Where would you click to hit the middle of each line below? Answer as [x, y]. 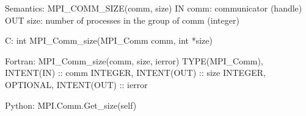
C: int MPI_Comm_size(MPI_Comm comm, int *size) [109, 40]
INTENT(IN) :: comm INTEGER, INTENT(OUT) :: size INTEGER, [135, 73]
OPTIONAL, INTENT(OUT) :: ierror [76, 84]
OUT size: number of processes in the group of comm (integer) [122, 20]
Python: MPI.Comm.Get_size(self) [71, 105]
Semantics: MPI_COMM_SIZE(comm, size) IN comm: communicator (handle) [154, 8]
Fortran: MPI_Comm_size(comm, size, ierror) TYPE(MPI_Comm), [134, 60]
